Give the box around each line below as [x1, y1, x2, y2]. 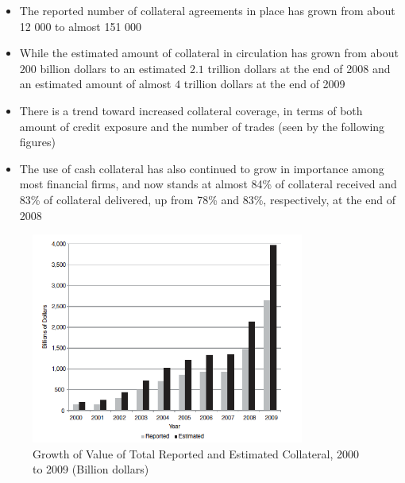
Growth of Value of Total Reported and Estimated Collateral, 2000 [33, 445, 359, 462]
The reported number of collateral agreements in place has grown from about [19, 2, 395, 18]
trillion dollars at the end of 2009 [183, 75, 345, 92]
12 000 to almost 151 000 [19, 17, 142, 34]
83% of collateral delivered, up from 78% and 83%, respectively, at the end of [19, 191, 395, 207]
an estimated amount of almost [19, 75, 172, 92]
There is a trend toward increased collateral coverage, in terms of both [19, 102, 363, 118]
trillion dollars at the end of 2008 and [207, 60, 391, 76]
